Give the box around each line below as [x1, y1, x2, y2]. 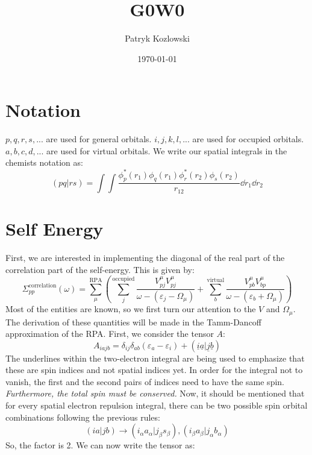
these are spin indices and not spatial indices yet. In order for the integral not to [5, 363, 303, 376]
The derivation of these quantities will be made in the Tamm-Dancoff [5, 315, 262, 328]
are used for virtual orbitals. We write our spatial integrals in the [46, 144, 287, 157]
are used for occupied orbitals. [192, 133, 304, 145]
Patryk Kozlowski [125, 32, 190, 45]
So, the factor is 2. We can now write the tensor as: [5, 439, 195, 451]
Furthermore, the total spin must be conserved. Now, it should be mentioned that [5, 387, 305, 400]
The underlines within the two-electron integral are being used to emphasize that [5, 351, 305, 364]
